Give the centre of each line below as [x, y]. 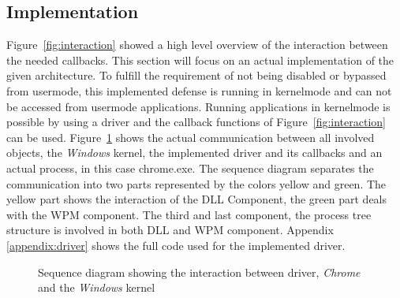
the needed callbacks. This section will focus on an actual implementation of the [200, 60]
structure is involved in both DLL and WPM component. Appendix [170, 230]
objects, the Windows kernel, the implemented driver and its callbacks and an [194, 153]
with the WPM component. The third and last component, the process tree [189, 214]
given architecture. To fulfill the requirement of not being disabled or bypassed [196, 75]
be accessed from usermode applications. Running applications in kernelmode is [198, 106]
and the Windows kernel [97, 287]
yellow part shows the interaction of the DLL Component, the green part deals [197, 199]
